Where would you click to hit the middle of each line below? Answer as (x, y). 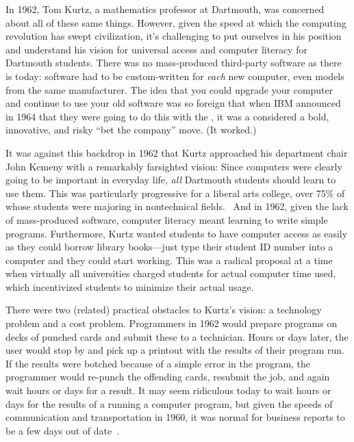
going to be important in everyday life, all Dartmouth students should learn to (171, 180)
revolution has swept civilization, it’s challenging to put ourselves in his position (174, 36)
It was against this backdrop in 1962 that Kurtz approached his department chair (177, 152)
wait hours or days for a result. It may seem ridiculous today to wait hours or (168, 390)
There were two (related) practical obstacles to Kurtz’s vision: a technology (164, 310)
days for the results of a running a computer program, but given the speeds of (169, 403)
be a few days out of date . (63, 430)
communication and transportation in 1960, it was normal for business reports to (175, 417)
